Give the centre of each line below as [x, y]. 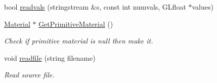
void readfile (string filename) [50, 57]
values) [203, 7]
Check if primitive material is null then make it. [79, 41]
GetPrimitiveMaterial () [76, 24]
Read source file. [29, 75]
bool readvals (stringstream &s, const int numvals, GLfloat [95, 7]
